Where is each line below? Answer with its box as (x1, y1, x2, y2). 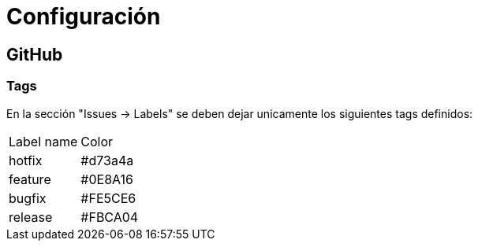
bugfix (9, 190, 47, 206)
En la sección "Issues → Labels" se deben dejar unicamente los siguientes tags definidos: (6, 106, 473, 120)
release (9, 208, 53, 225)
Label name (9, 133, 78, 149)
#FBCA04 (80, 208, 139, 225)
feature (9, 171, 51, 187)
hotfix (9, 152, 43, 168)
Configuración (6, 3, 161, 30)
